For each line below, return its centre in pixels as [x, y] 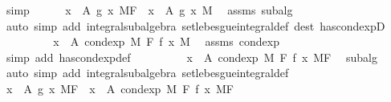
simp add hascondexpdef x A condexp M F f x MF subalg [191, 57]
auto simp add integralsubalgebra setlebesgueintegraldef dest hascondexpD [195, 25]
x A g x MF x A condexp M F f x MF [120, 88]
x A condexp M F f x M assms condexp [166, 41]
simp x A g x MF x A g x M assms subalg [149, 10]
